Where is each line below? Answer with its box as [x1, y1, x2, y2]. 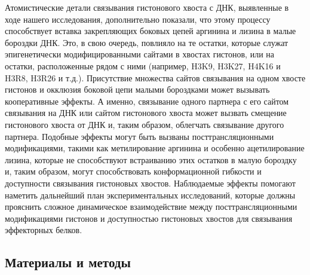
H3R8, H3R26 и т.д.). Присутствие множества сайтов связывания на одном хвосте [5, 71, 306, 84]
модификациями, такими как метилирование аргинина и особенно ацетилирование [5, 142, 305, 154]
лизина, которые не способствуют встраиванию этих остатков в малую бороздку [5, 153, 297, 166]
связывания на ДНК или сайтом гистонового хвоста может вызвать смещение [5, 106, 287, 119]
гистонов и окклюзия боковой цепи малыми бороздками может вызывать [5, 83, 270, 96]
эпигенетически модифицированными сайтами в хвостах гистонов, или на [5, 48, 275, 60]
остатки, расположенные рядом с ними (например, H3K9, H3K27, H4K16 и [5, 59, 281, 72]
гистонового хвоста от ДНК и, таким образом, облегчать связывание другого [5, 118, 284, 130]
